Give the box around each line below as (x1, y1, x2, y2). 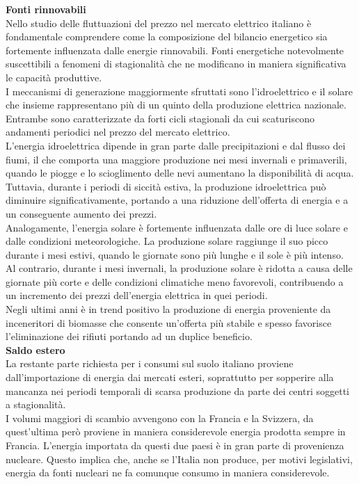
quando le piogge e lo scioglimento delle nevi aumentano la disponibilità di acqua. (6, 166, 354, 180)
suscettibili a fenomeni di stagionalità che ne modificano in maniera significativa (6, 56, 346, 71)
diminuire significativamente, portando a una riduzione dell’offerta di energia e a (6, 193, 349, 207)
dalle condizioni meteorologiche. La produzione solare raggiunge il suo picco (6, 234, 328, 248)
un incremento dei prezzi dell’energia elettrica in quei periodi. (6, 288, 268, 302)
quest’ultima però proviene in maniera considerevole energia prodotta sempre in (6, 424, 346, 439)
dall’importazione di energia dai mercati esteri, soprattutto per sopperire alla (6, 370, 334, 385)
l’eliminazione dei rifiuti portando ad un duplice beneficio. (6, 329, 253, 344)
